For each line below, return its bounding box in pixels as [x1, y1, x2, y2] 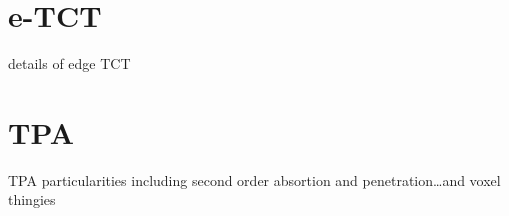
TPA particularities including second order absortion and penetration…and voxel [8, 169, 501, 190]
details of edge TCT [8, 53, 131, 74]
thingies [8, 189, 56, 210]
